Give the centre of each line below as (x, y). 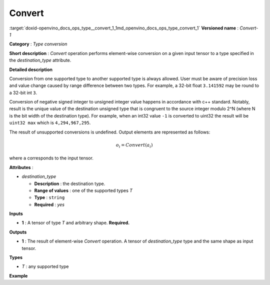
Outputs (18, 232)
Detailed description (31, 69)
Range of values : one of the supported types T (83, 190)
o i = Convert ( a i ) (134, 145)
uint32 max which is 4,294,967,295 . (50, 123)
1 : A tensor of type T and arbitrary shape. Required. (76, 223)
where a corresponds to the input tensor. (51, 158)
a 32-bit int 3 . (23, 92)
